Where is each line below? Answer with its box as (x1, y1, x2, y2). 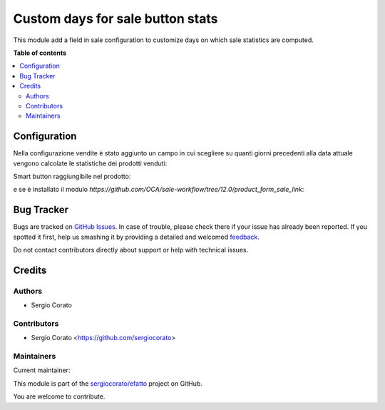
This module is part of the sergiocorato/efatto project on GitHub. (13, 379, 202, 388)
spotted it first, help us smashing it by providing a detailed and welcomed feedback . (13, 232, 260, 241)
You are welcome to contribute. (13, 392, 106, 401)
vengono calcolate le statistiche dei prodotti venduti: (13, 159, 168, 168)
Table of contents (13, 48, 67, 57)
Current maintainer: (13, 366, 71, 374)
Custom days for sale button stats (13, 11, 218, 26)
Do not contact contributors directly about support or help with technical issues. (13, 246, 249, 255)
